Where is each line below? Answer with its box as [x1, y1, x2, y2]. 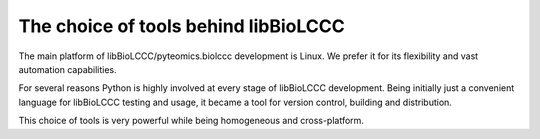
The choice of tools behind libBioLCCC [18, 15, 345, 37]
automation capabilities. [18, 63, 117, 75]
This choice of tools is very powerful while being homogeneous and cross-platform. [18, 115, 365, 127]
